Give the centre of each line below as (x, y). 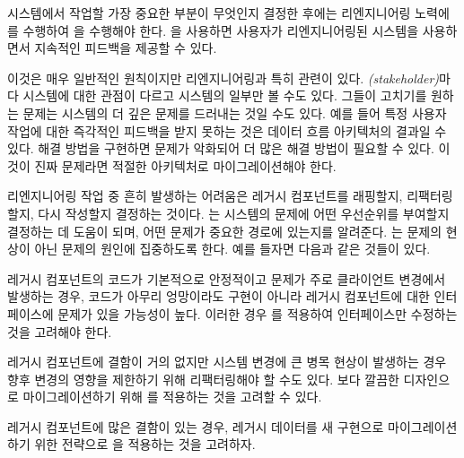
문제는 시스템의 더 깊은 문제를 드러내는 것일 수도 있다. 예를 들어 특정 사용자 (235, 112)
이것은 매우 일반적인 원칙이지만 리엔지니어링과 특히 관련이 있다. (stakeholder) (223, 78)
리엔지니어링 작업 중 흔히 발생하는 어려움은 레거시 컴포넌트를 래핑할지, (205, 196)
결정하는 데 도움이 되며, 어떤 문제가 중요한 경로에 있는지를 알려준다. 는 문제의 (225, 231)
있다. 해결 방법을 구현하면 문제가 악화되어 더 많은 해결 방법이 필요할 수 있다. (221, 148)
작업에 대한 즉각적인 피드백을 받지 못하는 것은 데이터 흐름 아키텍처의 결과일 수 (227, 130)
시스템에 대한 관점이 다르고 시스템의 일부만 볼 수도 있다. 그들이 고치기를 (225, 95)
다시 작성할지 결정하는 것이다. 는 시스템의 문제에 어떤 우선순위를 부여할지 (244, 213)
